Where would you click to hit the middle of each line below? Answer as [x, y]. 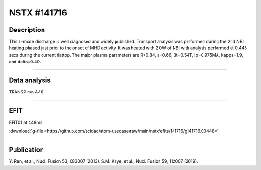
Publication [27, 150]
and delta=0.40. [25, 62]
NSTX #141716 [38, 13]
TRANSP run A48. [27, 92]
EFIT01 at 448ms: [26, 122]
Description [27, 30]
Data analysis [30, 81]
